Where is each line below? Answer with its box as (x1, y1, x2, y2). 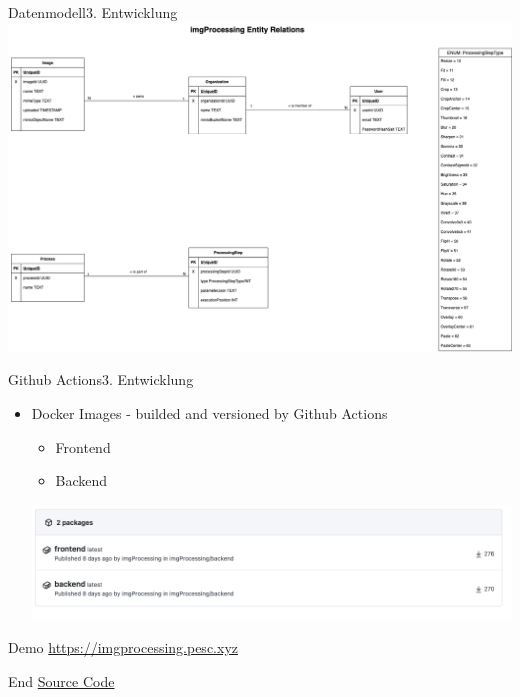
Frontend (55, 436, 111, 457)
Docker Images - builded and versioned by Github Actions (31, 403, 388, 424)
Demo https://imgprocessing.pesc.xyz (8, 636, 238, 657)
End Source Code (8, 670, 115, 691)
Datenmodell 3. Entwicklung (8, 2, 178, 22)
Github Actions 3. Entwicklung (8, 369, 194, 390)
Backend (55, 470, 108, 491)
